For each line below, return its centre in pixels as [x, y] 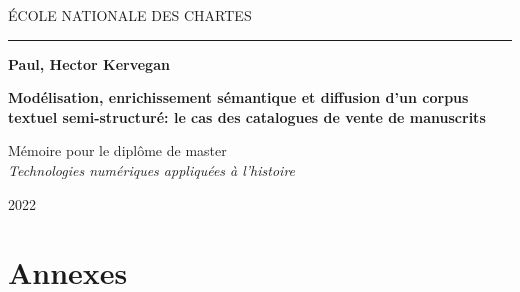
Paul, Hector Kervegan [89, 63]
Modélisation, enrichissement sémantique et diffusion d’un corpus [238, 97]
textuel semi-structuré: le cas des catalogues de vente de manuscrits [247, 116]
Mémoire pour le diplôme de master [117, 150]
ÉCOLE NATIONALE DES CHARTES [130, 15]
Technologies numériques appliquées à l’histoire [152, 169]
